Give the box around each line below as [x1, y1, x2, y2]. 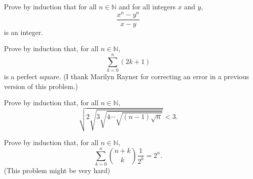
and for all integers [118, 1, 176, 11]
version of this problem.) [4, 81, 78, 91]
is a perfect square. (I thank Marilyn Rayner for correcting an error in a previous [4, 71, 249, 82]
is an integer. [4, 27, 43, 37]
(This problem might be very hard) [4, 165, 110, 175]
